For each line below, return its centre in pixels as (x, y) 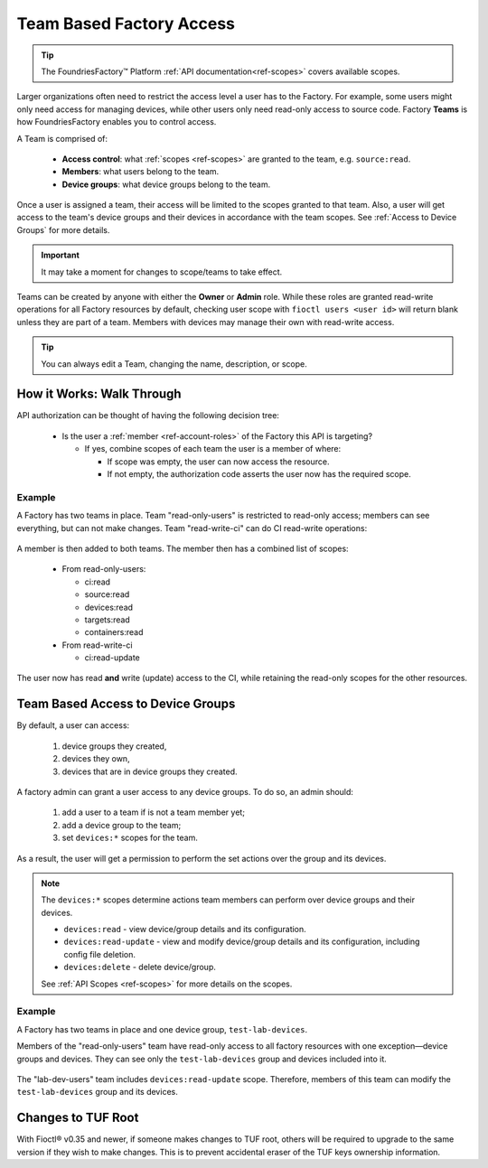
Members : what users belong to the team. (141, 172)
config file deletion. (99, 954)
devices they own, (96, 759)
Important (61, 255)
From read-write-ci (97, 645)
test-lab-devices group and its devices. (97, 1092)
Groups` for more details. (63, 229)
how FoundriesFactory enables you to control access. (117, 122)
